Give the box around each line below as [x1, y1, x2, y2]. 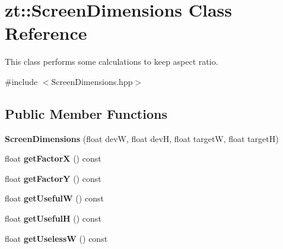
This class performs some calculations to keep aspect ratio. [5, 55, 218, 68]
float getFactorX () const [5, 152, 101, 165]
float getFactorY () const [5, 172, 101, 184]
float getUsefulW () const [5, 192, 104, 204]
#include [5, 75, 38, 87]
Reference [5, 21, 87, 45]
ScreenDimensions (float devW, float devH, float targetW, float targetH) [5, 132, 279, 144]
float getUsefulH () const [5, 212, 101, 225]
